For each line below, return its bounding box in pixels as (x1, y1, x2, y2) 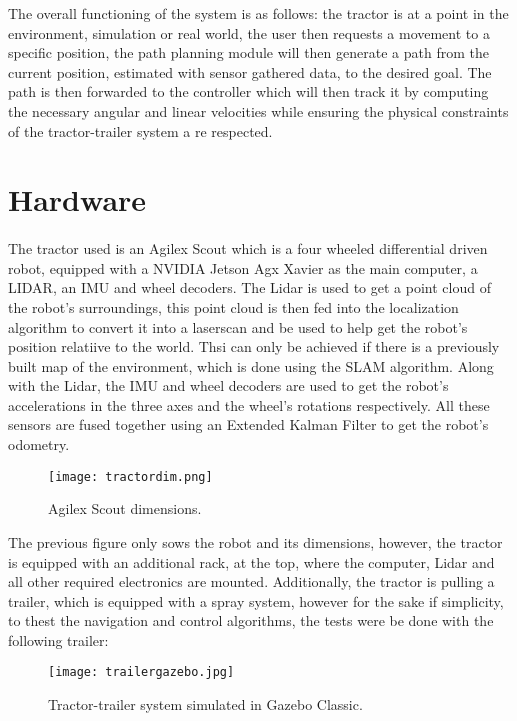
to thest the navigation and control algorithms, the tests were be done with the (8, 610, 494, 631)
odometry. (8, 434, 70, 455)
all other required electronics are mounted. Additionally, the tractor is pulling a (8, 571, 495, 592)
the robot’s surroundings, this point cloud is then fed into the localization (8, 296, 459, 317)
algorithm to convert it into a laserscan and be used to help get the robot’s (8, 316, 468, 337)
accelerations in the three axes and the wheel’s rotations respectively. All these (8, 394, 490, 415)
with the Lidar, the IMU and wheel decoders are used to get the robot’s (8, 375, 449, 396)
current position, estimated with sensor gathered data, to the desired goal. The (8, 61, 492, 82)
